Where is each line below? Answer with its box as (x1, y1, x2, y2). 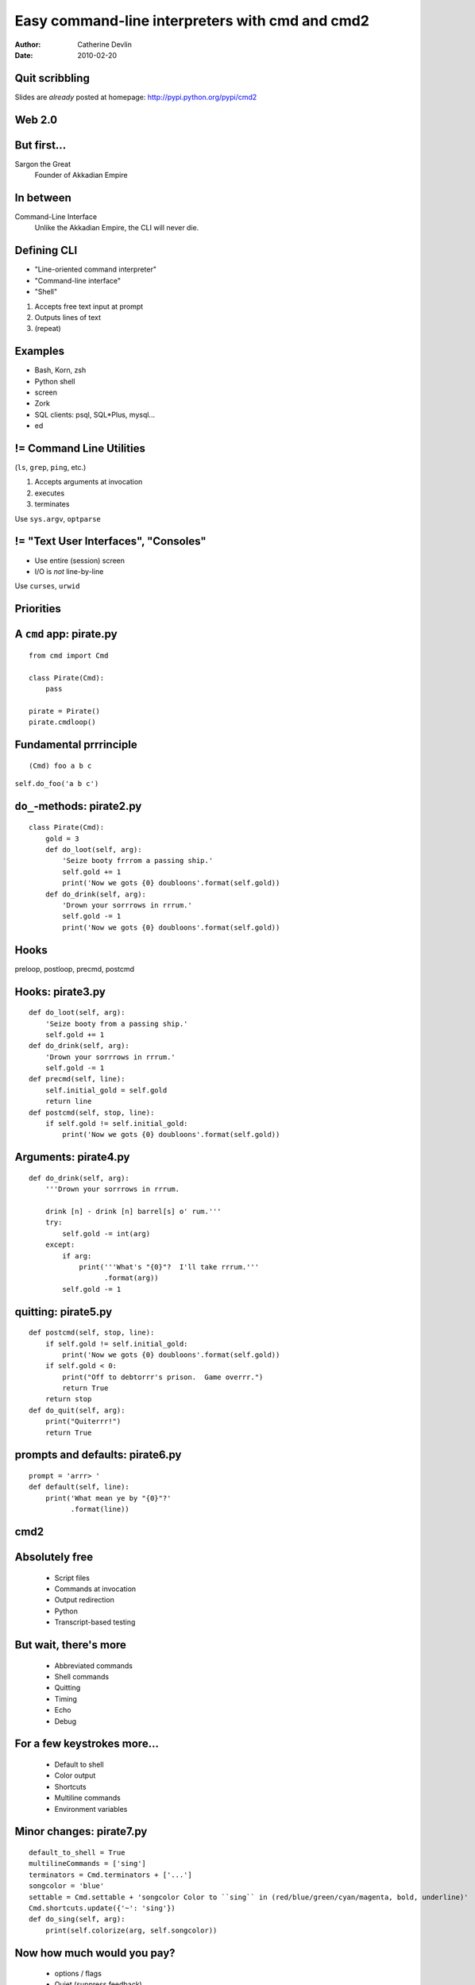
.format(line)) (70, 1505, 130, 1514)
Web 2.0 (14, 113, 58, 126)
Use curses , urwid (14, 581, 80, 591)
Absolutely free (14, 1551, 94, 1564)
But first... (14, 138, 67, 152)
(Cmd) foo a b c (29, 761, 92, 770)
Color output (54, 1771, 96, 1780)
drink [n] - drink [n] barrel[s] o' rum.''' (44, 1207, 222, 1216)
